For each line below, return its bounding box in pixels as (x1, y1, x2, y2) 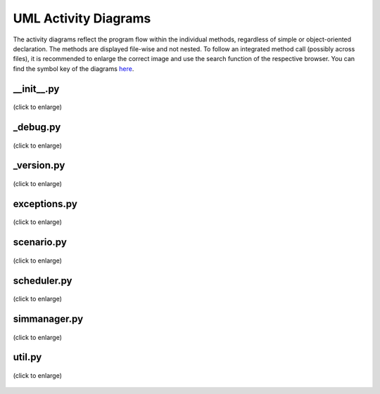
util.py (13, 351, 42, 363)
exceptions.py (13, 197, 77, 210)
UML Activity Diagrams (13, 11, 151, 26)
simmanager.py (13, 313, 84, 324)
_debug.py (13, 121, 61, 133)
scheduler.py (13, 275, 72, 287)
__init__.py (13, 83, 60, 95)
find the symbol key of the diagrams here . (13, 64, 134, 73)
